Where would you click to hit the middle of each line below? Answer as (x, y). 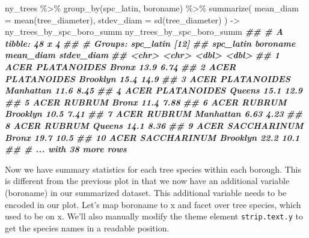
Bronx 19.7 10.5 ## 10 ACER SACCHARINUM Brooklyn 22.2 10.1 (152, 137)
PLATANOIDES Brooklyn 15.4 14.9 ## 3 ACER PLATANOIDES (148, 78)
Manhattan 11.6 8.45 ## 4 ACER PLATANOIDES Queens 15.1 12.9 (154, 90)
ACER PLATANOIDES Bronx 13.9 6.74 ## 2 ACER (121, 66)
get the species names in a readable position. (87, 228)
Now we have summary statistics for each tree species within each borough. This (153, 169)
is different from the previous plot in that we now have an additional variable (147, 181)
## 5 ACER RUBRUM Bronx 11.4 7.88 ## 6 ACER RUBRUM (146, 102)
